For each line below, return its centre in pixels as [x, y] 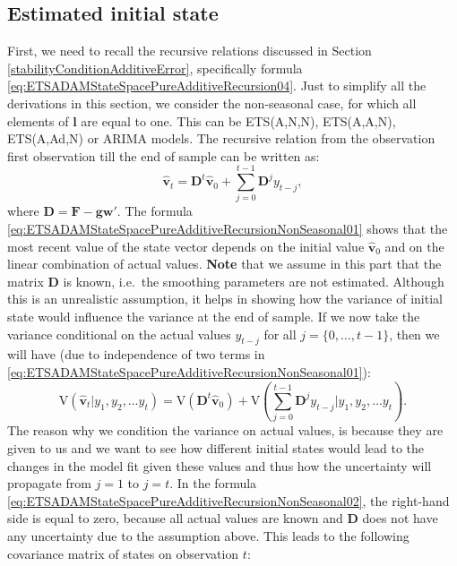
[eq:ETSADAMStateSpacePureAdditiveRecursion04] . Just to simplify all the [217, 86]
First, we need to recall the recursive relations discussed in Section [190, 51]
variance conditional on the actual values [119, 334]
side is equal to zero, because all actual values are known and [175, 518]
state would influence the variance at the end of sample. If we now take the [214, 317]
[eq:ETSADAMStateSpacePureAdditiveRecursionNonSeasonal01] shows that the [228, 229]
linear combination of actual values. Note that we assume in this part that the [224, 264]
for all [280, 334]
